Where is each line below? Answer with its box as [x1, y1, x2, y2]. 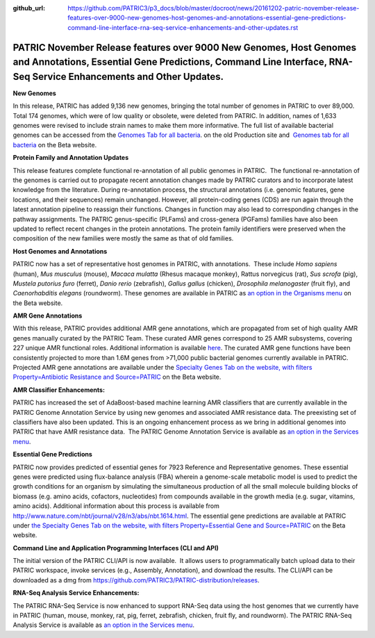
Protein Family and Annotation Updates [12, 154, 129, 162]
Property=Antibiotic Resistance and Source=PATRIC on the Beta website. [12, 373, 222, 382]
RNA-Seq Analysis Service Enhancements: [12, 589, 140, 597]
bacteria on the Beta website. [12, 140, 97, 149]
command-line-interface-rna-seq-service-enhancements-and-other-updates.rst [67, 23, 299, 31]
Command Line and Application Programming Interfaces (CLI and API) [12, 543, 219, 552]
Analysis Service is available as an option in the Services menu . [12, 621, 194, 629]
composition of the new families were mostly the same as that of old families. [12, 234, 234, 243]
